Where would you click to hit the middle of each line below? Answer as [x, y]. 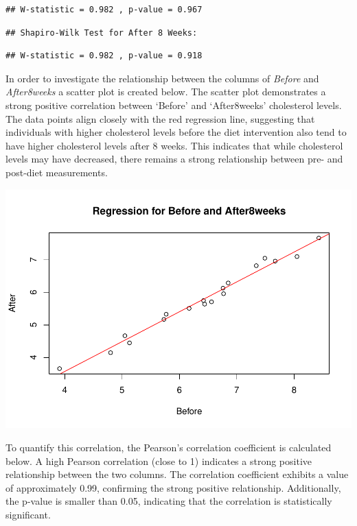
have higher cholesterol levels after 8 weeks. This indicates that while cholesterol [174, 145]
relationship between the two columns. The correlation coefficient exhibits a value [177, 474]
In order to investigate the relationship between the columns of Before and [162, 78]
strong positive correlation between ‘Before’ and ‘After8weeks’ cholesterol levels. [174, 105]
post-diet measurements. [57, 172]
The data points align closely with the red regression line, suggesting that [160, 118]
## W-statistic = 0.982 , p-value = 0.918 [104, 56]
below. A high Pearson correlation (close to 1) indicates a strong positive [159, 461]
